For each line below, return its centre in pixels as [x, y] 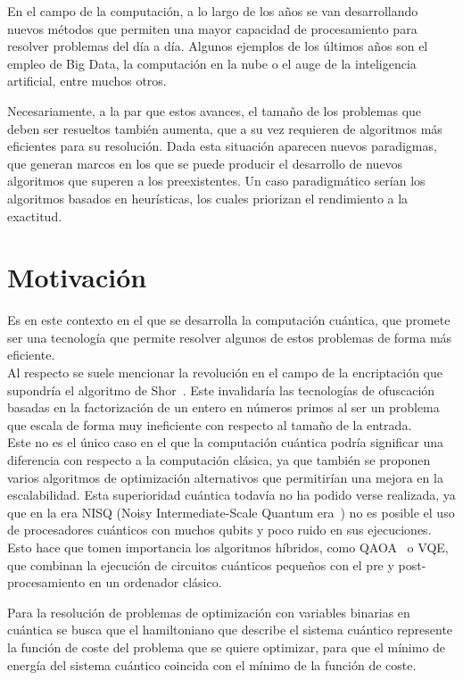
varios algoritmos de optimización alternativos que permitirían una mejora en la [225, 477]
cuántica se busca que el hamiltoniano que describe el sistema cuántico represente [230, 630]
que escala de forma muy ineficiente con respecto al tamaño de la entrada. [210, 424]
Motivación [77, 277]
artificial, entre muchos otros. [87, 81]
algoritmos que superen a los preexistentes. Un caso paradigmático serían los [216, 181]
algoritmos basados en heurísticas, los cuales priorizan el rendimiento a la [208, 198]
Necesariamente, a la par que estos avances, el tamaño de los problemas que [215, 110]
